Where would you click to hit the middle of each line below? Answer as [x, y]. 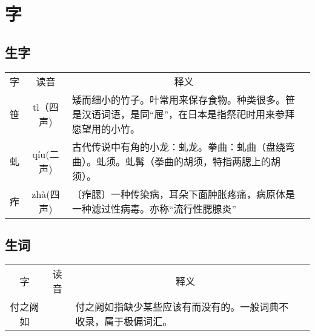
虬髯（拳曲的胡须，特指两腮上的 [198, 161]
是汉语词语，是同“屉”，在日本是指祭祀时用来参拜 [183, 114]
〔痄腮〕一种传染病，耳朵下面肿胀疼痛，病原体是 [183, 194]
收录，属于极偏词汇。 [124, 321]
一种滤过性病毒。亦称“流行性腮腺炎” [154, 208]
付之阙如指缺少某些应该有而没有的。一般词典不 [182, 306]
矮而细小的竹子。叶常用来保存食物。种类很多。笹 [183, 99]
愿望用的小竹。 [106, 128]
